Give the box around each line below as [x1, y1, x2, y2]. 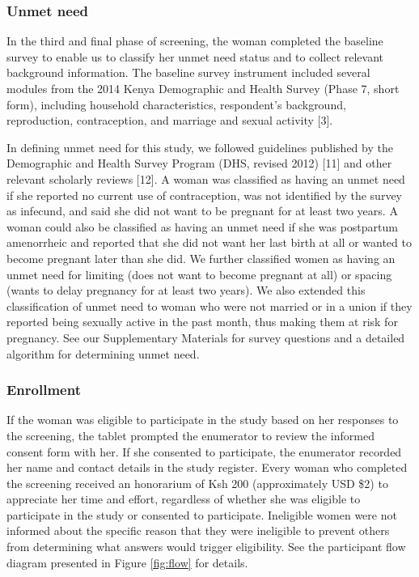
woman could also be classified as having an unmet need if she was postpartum [6, 218, 398, 235]
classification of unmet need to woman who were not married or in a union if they [6, 297, 413, 314]
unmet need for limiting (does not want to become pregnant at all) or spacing [6, 265, 392, 282]
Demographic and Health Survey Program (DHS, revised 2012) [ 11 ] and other [6, 155, 392, 172]
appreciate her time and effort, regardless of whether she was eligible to [6, 490, 361, 507]
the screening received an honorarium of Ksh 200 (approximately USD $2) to [6, 474, 388, 491]
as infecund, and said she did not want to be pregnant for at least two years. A [6, 202, 398, 219]
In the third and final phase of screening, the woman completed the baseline [6, 32, 383, 49]
